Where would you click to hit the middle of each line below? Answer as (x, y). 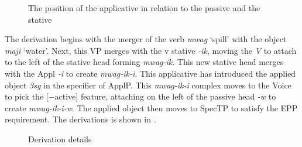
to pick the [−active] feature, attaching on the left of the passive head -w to (140, 96)
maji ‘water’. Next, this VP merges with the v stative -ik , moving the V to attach (151, 50)
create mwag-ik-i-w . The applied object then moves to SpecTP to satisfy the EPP (151, 107)
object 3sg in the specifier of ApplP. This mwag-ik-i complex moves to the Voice (148, 85)
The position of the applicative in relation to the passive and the (144, 8)
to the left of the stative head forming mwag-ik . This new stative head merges (144, 62)
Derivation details (60, 139)
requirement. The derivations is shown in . (80, 119)
